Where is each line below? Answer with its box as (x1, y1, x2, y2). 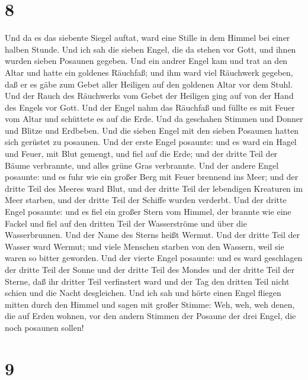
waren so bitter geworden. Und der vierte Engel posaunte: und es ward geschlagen (5, 252, 303, 264)
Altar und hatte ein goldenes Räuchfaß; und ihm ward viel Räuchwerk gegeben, (5, 66, 293, 78)
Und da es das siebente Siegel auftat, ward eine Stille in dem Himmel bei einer (5, 31, 290, 44)
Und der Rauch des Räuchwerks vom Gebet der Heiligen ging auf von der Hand (5, 89, 294, 102)
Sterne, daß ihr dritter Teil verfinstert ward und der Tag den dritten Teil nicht (5, 275, 290, 287)
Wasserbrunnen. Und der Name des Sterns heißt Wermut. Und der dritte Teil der (5, 228, 300, 241)
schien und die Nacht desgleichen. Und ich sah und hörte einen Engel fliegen (5, 286, 281, 299)
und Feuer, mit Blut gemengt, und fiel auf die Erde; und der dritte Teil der (5, 147, 278, 160)
